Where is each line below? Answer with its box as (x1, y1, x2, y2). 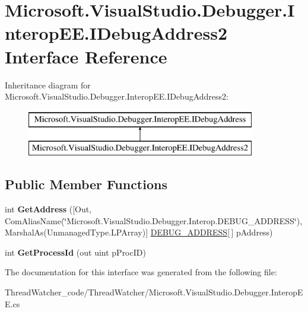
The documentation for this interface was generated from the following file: (5, 266, 277, 278)
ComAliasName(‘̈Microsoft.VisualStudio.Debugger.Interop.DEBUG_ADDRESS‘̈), (5, 214, 303, 227)
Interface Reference (5, 44, 167, 68)
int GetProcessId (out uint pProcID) (5, 246, 146, 258)
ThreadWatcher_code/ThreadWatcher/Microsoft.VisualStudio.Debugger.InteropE (5, 286, 303, 298)
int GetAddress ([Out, (5, 203, 92, 215)
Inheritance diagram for (5, 78, 91, 91)
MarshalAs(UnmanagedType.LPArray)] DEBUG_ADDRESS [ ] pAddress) (5, 226, 273, 238)
